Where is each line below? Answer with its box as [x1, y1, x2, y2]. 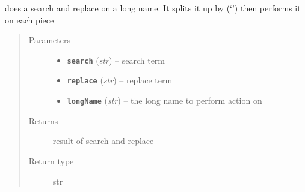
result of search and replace [52, 134, 154, 147]
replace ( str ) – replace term [67, 74, 173, 86]
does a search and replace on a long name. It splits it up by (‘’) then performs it [5, 2, 301, 14]
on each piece [5, 13, 54, 26]
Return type [28, 154, 74, 167]
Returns [28, 114, 58, 127]
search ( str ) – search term [67, 53, 165, 66]
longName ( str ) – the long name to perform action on [67, 94, 262, 107]
